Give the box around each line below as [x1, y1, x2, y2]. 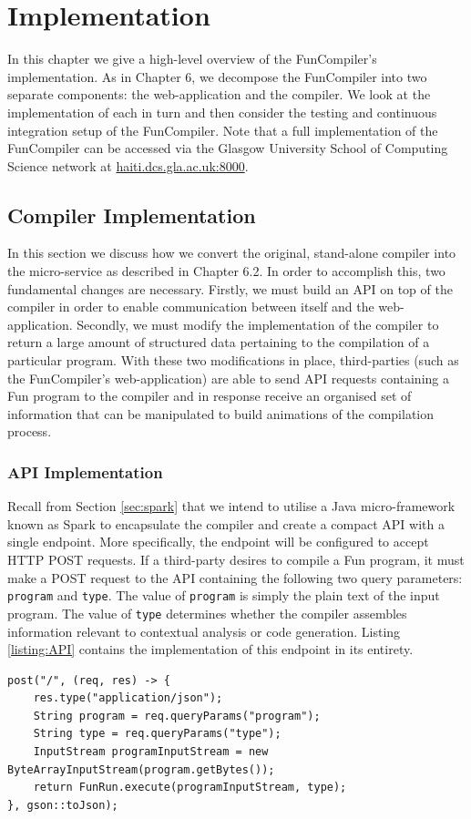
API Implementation [7, 460, 163, 483]
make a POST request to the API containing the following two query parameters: [7, 568, 463, 587]
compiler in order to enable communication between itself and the [7, 297, 374, 316]
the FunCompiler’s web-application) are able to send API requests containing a [7, 368, 449, 387]
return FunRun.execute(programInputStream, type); [33, 781, 347, 794]
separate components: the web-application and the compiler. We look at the [7, 85, 431, 104]
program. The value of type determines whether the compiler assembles [7, 603, 407, 622]
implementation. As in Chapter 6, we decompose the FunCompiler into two [7, 67, 427, 86]
